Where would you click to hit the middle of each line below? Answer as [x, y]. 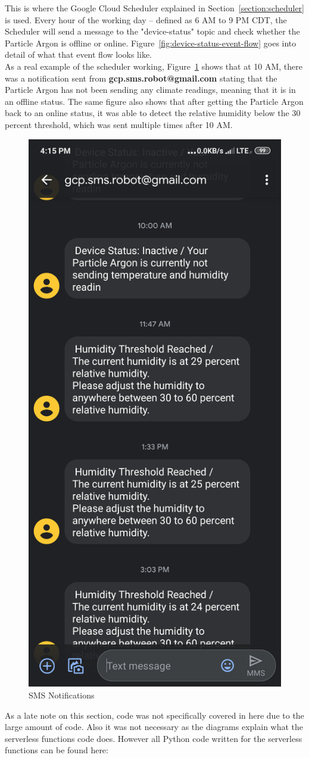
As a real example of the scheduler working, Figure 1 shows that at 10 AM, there [154, 66]
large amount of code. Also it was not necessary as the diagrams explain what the [154, 727]
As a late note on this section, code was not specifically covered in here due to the [154, 715]
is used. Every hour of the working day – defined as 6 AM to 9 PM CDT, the [146, 19]
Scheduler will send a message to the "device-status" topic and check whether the [152, 31]
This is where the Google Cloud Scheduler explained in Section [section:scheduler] [154, 8]
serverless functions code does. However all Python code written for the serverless [154, 738]
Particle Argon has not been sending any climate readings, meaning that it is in [150, 90]
